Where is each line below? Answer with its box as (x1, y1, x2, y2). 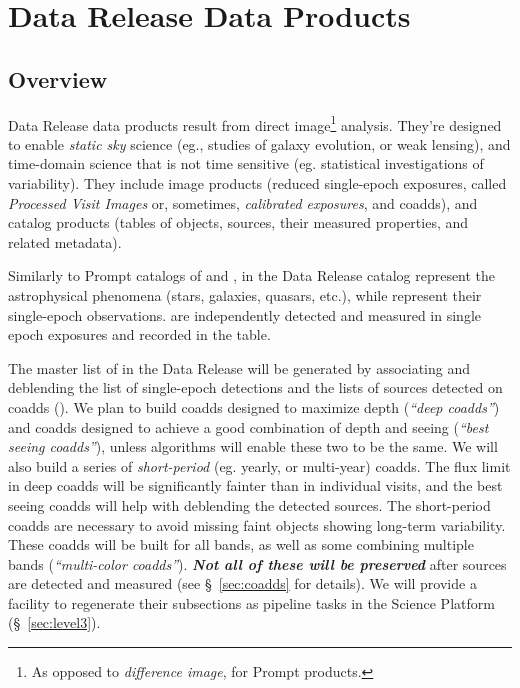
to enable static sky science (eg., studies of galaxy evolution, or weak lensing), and (8, 133, 511, 154)
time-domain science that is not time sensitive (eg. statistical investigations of (8, 153, 484, 174)
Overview (8, 63, 108, 94)
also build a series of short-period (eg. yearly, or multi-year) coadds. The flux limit (8, 455, 511, 476)
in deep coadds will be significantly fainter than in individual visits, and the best (8, 475, 503, 496)
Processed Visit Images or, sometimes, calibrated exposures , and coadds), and (8, 192, 478, 213)
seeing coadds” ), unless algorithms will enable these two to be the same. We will (8, 436, 498, 457)
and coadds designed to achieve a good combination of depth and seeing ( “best (8, 416, 489, 437)
